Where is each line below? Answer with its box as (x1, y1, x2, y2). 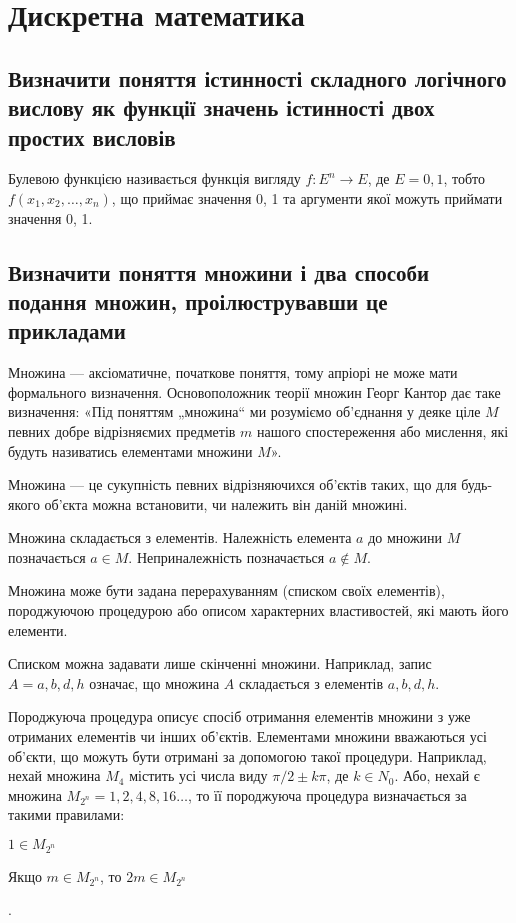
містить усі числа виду (129, 765, 268, 786)
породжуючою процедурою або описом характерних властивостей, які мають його (8, 600, 509, 621)
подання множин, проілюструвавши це (8, 285, 388, 316)
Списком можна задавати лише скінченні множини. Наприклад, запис (8, 653, 432, 674)
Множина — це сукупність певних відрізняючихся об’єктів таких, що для (8, 474, 457, 495)
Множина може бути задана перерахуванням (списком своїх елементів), (8, 580, 445, 601)
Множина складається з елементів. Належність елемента (8, 527, 352, 548)
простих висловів (8, 121, 176, 152)
